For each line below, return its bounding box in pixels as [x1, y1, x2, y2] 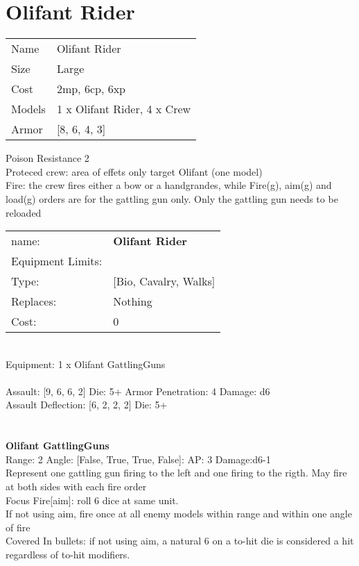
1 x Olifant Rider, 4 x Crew [56, 101, 191, 117]
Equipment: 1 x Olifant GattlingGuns [6, 356, 166, 371]
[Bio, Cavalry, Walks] [113, 273, 216, 290]
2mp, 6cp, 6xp [56, 81, 125, 97]
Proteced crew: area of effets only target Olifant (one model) [6, 164, 263, 178]
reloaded [6, 205, 42, 219]
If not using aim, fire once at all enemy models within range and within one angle [6, 506, 352, 521]
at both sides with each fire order [6, 479, 147, 494]
